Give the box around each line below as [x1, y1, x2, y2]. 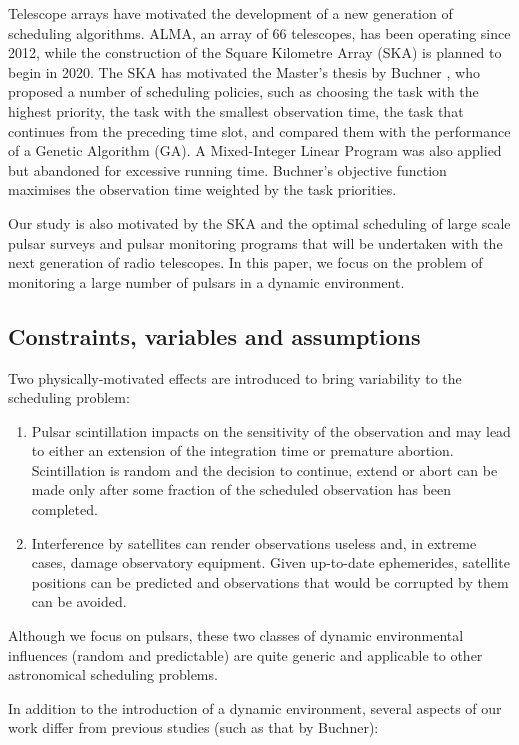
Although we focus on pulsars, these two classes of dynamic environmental [8, 625, 464, 646]
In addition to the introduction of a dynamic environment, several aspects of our [8, 697, 502, 718]
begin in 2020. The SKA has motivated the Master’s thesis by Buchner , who [8, 61, 480, 82]
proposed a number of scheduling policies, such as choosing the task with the [8, 81, 479, 102]
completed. [31, 499, 98, 520]
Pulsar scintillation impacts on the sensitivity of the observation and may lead [31, 420, 511, 441]
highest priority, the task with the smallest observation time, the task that [8, 100, 464, 121]
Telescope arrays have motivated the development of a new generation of [8, 3, 453, 23]
